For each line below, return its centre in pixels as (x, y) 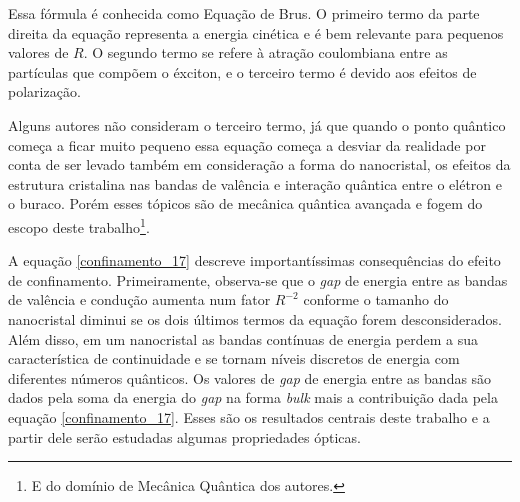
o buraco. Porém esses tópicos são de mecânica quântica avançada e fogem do (245, 203)
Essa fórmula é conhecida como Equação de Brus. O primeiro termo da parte (244, 13)
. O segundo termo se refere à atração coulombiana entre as (265, 52)
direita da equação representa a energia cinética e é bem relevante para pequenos (256, 32)
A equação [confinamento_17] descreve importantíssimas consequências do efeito (254, 260)
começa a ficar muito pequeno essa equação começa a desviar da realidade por (247, 144)
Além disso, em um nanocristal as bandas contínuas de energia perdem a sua (243, 338)
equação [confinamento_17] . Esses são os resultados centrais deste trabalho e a (249, 416)
